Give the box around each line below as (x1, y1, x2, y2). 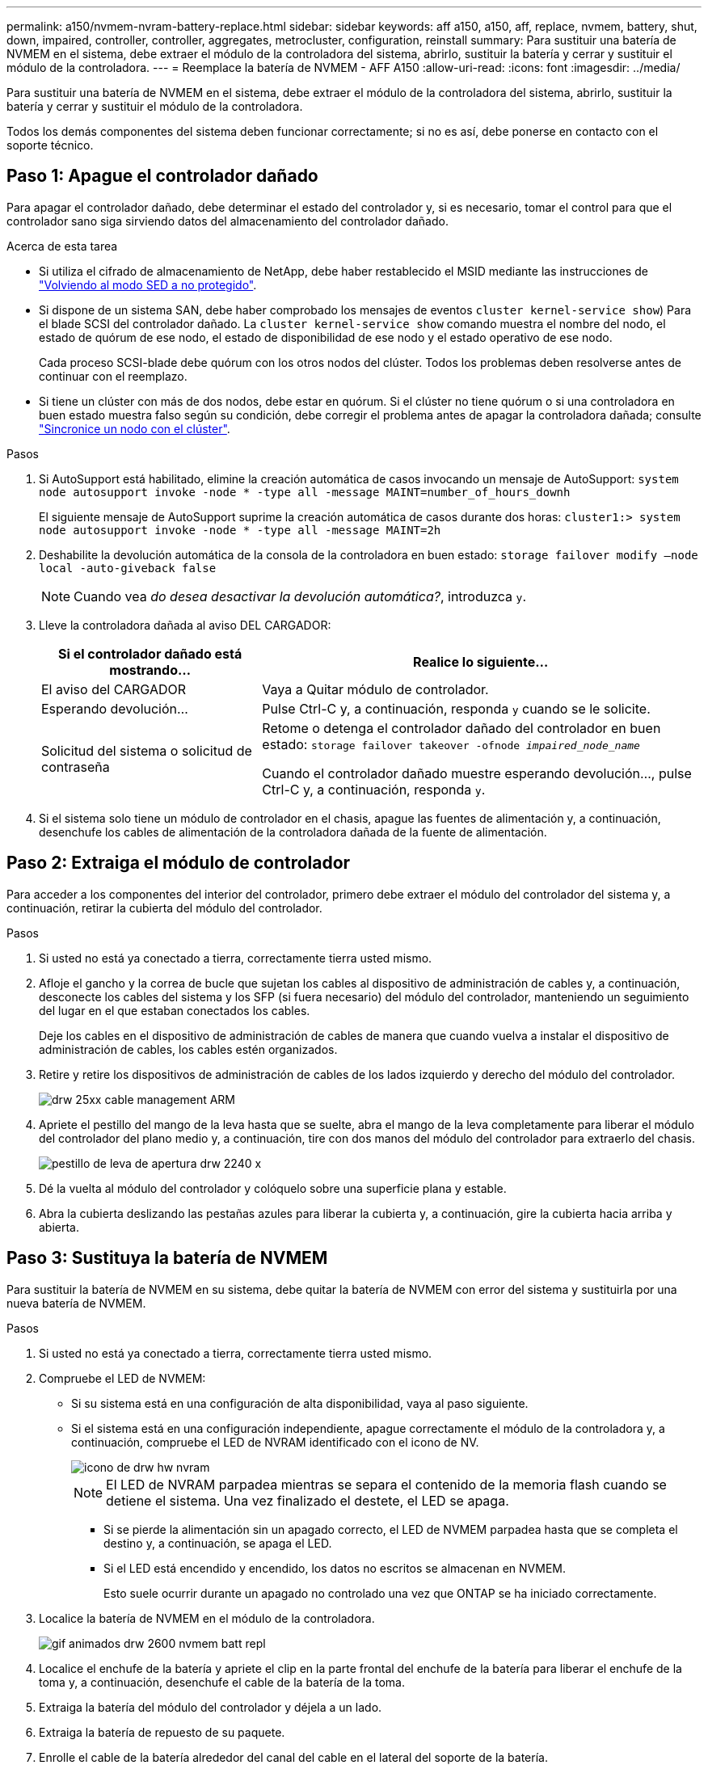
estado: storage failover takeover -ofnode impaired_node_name (262, 735, 640, 752)
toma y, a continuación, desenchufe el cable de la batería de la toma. (39, 1674, 406, 1689)
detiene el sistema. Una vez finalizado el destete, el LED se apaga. (106, 1492, 509, 1509)
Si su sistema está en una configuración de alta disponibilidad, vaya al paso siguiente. (71, 1396, 529, 1410)
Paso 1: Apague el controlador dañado (6, 166, 318, 187)
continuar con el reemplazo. (39, 369, 188, 383)
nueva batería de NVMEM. (6, 1295, 146, 1310)
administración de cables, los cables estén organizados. (39, 1042, 338, 1056)
